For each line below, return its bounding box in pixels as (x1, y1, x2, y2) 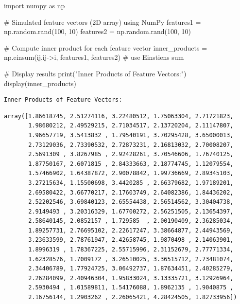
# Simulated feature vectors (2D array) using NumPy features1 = (4, 17, 201, 27)
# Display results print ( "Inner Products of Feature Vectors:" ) (4, 68, 187, 78)
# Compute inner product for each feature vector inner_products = (4, 42, 207, 53)
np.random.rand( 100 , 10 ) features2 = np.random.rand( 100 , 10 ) (4, 26, 191, 36)
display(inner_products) (4, 78, 76, 88)
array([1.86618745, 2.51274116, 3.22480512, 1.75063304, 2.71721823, (4, 112, 234, 120)
